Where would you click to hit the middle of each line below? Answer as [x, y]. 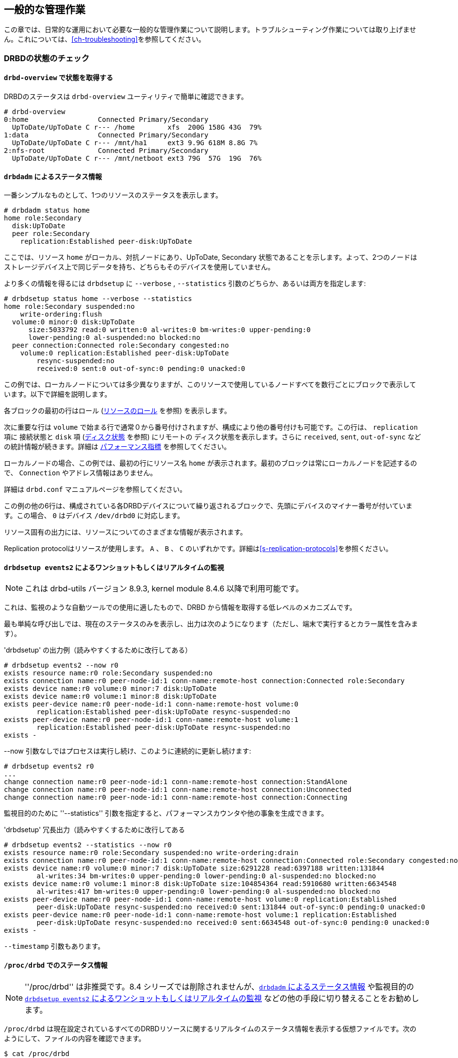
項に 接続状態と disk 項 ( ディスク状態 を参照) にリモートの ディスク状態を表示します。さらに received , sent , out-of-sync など [213, 437]
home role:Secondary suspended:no [69, 307]
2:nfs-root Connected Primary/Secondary [106, 151]
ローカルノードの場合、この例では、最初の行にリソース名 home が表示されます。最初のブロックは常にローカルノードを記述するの [211, 463]
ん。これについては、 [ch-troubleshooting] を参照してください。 [105, 39]
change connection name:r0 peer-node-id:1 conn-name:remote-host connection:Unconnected [178, 790]
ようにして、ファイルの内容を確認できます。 [75, 1038]
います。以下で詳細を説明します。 [58, 394]
